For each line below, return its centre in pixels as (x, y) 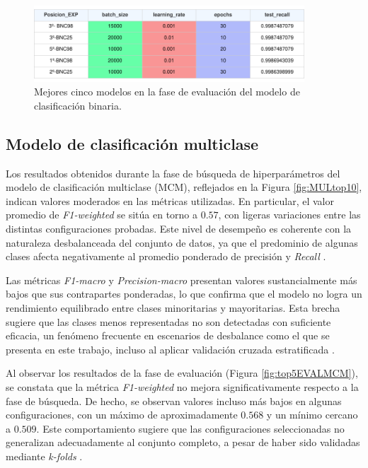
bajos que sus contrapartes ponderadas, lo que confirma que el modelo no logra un (184, 294)
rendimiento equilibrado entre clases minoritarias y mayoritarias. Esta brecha (173, 308)
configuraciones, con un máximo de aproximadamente (122, 415)
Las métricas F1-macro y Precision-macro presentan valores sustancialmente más (182, 280)
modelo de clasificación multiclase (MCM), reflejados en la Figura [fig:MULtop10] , (184, 187)
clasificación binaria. (78, 105)
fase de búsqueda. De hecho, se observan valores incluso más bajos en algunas (174, 400)
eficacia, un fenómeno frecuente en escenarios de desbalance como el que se (168, 335)
